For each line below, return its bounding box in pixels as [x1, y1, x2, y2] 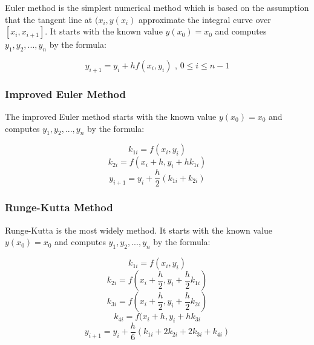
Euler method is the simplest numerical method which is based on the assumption [5, 1, 309, 13]
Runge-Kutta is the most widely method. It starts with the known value [5, 223, 272, 236]
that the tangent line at [5, 13, 93, 25]
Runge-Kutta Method [5, 200, 113, 215]
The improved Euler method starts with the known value [5, 110, 217, 122]
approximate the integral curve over [139, 13, 271, 25]
